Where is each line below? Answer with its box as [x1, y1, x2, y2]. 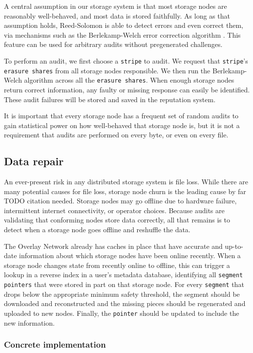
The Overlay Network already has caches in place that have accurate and [4, 241, 223, 251]
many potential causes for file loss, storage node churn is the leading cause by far [4, 186, 246, 196]
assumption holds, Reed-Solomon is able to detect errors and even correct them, [4, 20, 243, 30]
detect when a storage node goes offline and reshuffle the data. [4, 224, 190, 235]
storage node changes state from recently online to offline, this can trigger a [4, 260, 230, 270]
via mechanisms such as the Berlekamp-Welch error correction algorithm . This [4, 29, 241, 40]
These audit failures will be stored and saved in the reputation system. [4, 94, 216, 104]
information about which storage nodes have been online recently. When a [19, 250, 241, 261]
